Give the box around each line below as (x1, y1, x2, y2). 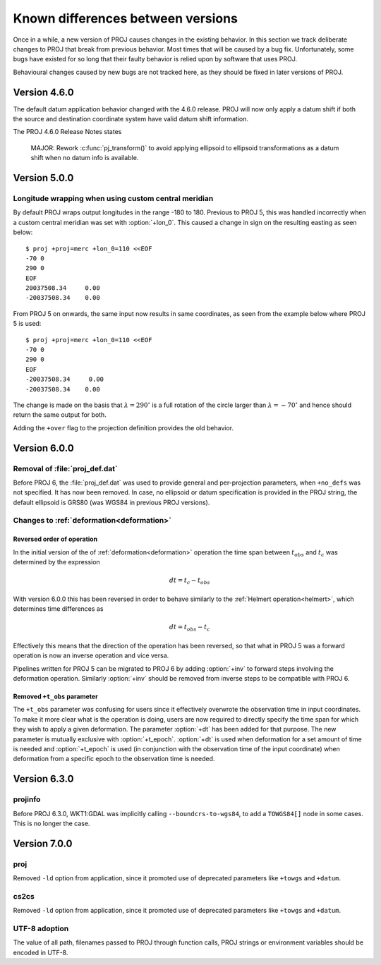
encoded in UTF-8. (13, 948, 68, 957)
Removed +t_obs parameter (13, 692, 98, 701)
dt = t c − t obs (169, 576, 211, 586)
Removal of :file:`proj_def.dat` (13, 463, 118, 473)
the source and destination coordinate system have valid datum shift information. (13, 115, 248, 123)
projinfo (13, 794, 41, 804)
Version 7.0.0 (13, 837, 73, 849)
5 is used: (13, 320, 42, 328)
